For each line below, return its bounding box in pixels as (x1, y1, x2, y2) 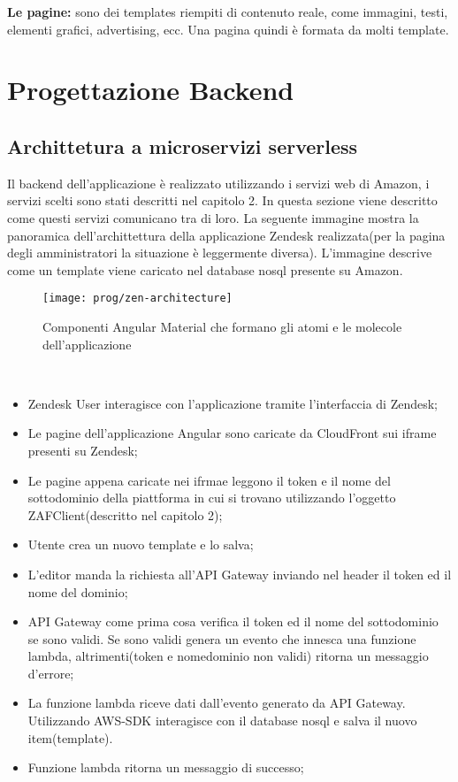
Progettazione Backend (7, 72, 294, 108)
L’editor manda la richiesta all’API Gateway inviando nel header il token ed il (27, 564, 452, 583)
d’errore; (27, 663, 74, 682)
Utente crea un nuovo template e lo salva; (27, 535, 254, 554)
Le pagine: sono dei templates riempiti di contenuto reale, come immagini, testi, (7, 3, 448, 20)
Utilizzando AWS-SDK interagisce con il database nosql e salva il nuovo (27, 711, 417, 730)
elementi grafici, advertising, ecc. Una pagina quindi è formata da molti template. (7, 19, 449, 38)
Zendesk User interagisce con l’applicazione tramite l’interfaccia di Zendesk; (27, 394, 439, 412)
